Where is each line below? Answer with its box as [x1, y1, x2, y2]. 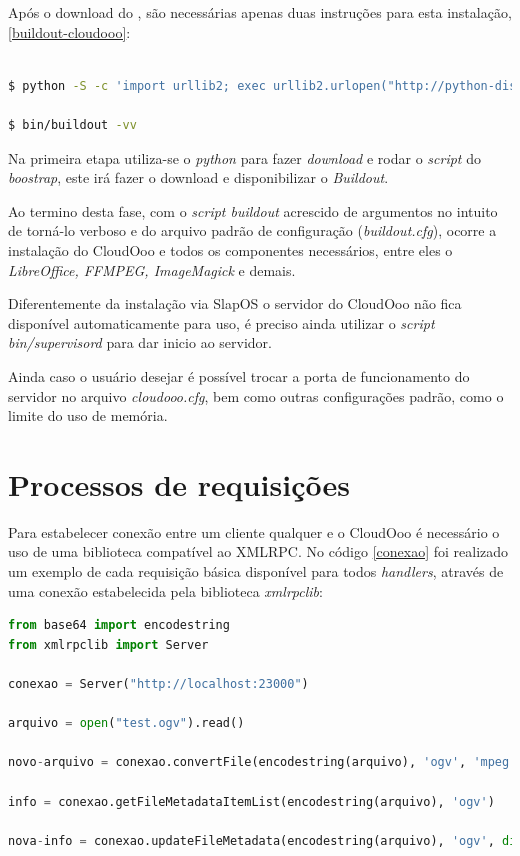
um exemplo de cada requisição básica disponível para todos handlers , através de [8, 561, 504, 581]
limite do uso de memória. [8, 405, 168, 426]
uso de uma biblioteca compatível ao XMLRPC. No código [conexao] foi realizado [8, 541, 509, 562]
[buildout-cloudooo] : [8, 21, 131, 42]
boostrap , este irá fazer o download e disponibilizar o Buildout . [8, 167, 389, 188]
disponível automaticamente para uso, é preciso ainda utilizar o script [8, 312, 435, 333]
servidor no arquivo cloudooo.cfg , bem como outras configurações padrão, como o [8, 385, 504, 406]
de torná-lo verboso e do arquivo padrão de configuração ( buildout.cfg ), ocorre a [8, 220, 497, 241]
